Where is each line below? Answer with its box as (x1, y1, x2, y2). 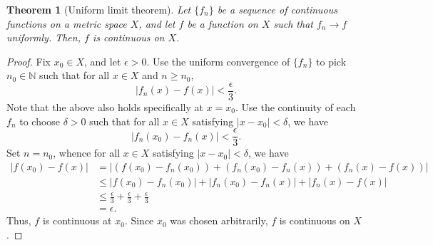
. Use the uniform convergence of (146, 53, 290, 68)
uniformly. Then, (6, 30, 81, 45)
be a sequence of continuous (217, 2, 337, 16)
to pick (316, 53, 347, 68)
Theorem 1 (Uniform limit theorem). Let (6, 2, 191, 16)
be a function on (187, 16, 258, 31)
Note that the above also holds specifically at (6, 100, 203, 115)
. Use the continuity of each (235, 100, 356, 115)
